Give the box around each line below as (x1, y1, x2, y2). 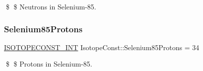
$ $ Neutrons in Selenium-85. (5, 1, 96, 11)
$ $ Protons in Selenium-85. (5, 59, 92, 69)
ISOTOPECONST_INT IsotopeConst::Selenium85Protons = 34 (4, 42, 200, 52)
